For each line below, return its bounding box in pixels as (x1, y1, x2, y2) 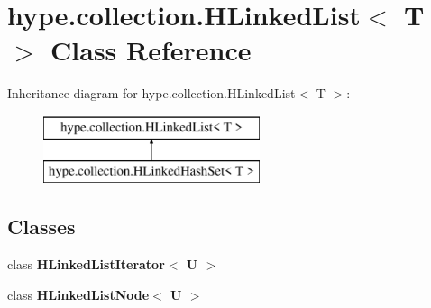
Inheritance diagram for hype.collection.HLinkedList (7, 84, 296, 103)
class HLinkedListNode (7, 285, 150, 303)
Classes (7, 213, 76, 240)
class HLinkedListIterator (7, 255, 165, 274)
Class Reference (50, 32, 252, 68)
